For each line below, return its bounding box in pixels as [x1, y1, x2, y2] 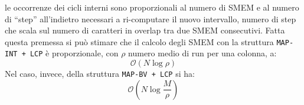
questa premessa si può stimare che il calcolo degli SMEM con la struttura [5, 35, 274, 48]
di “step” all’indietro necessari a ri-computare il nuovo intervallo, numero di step [5, 12, 296, 25]
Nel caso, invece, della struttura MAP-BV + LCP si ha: [5, 67, 195, 80]
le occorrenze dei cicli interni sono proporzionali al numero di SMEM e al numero [5, 1, 299, 13]
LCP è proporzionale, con [30, 47, 119, 59]
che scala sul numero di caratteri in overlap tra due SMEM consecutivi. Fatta [5, 24, 285, 36]
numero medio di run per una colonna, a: [128, 47, 277, 59]
